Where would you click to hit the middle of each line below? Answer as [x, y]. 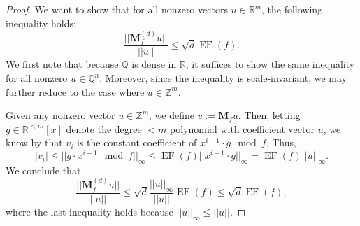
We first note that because [62, 64]
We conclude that [43, 170]
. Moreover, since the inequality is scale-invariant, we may [223, 78]
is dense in [154, 64]
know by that [34, 142]
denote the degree [104, 128]
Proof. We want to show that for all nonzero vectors [117, 9]
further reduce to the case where [75, 91]
